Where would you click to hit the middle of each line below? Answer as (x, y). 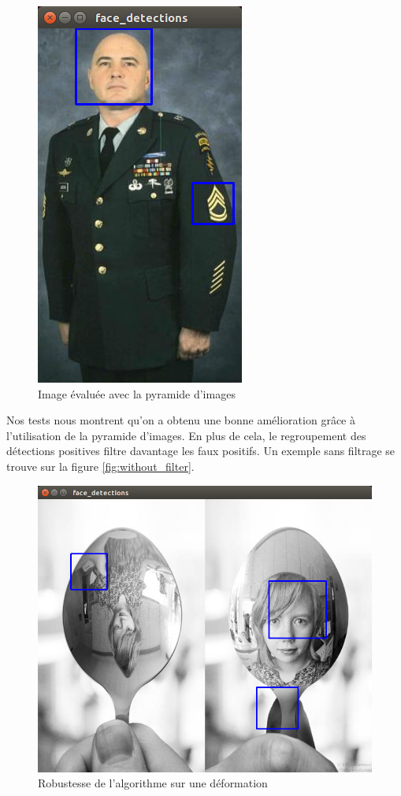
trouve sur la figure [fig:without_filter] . (100, 466)
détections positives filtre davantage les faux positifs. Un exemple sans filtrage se (201, 451)
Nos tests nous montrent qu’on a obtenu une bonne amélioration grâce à (181, 420)
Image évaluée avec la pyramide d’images (137, 393)
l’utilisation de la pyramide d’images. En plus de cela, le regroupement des (186, 435)
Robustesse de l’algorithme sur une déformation (153, 783)
